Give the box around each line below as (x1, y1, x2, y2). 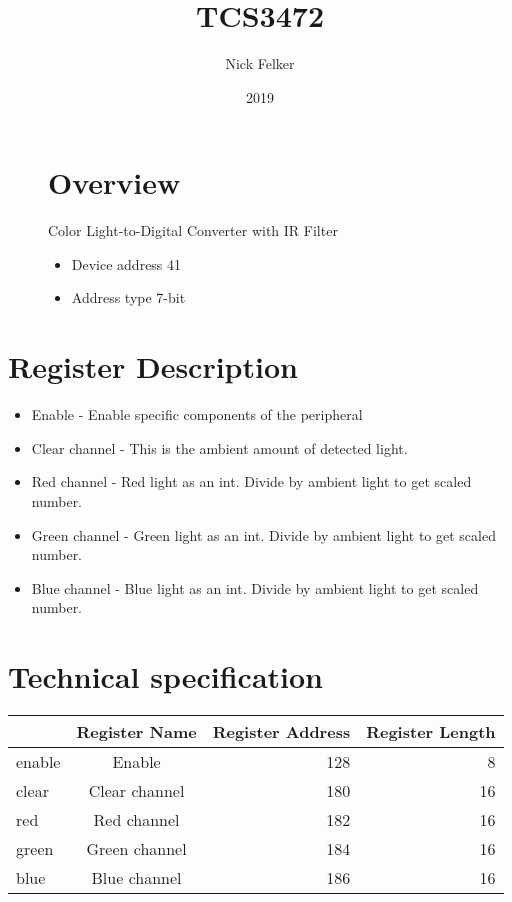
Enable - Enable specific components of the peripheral (31, 404, 363, 425)
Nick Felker (225, 53, 295, 74)
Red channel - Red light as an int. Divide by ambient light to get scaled (31, 471, 472, 492)
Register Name (76, 720, 197, 744)
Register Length (366, 720, 496, 744)
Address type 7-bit (71, 287, 186, 308)
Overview (48, 162, 181, 203)
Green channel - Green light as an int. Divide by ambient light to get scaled (31, 524, 496, 545)
